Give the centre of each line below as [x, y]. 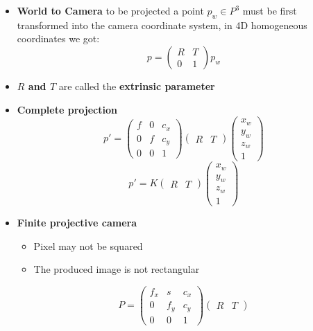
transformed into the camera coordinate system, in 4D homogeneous [162, 25]
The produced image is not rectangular [117, 269]
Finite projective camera [77, 222]
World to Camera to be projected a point [110, 10]
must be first [270, 10]
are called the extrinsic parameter [137, 86]
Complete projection [67, 109]
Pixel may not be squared [88, 245]
